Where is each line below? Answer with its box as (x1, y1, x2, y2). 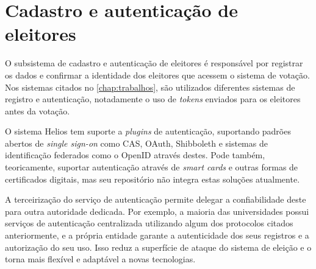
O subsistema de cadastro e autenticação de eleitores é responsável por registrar (5, 57, 303, 69)
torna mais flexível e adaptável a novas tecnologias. (5, 253, 196, 265)
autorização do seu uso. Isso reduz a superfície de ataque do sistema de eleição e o (5, 240, 312, 253)
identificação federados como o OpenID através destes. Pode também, (5, 148, 265, 161)
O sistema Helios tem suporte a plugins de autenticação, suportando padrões (5, 125, 291, 138)
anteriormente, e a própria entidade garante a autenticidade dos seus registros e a (5, 229, 309, 242)
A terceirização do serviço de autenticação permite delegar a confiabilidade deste (5, 193, 306, 206)
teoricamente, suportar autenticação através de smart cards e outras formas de (5, 161, 298, 173)
